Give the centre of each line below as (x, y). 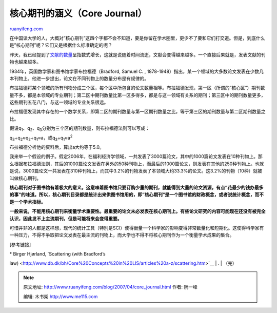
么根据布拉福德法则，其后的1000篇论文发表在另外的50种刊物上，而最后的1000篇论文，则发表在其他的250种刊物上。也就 (137, 164)
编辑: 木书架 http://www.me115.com (61, 296)
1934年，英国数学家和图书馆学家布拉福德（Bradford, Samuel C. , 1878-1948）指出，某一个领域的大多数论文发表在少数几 (136, 71)
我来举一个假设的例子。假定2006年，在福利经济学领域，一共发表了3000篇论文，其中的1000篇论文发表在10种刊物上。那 (136, 156)
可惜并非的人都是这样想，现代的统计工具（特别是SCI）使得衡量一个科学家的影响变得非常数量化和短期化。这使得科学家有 (137, 228)
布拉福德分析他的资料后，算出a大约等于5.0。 (57, 147)
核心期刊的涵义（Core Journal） (78, 13)
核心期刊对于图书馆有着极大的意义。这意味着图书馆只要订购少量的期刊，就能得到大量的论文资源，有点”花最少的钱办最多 (136, 187)
